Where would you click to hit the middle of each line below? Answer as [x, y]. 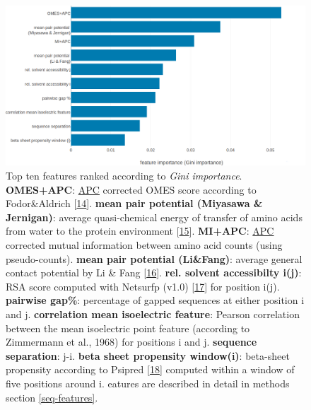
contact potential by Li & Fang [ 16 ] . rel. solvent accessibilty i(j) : [154, 273]
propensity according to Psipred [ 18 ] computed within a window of [150, 369]
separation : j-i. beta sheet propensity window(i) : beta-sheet [148, 355]
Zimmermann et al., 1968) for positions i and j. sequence [131, 342]
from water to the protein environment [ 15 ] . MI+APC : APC [140, 231]
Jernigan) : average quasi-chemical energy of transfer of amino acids [154, 217]
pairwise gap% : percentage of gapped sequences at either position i [155, 300]
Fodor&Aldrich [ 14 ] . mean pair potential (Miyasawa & [134, 203]
